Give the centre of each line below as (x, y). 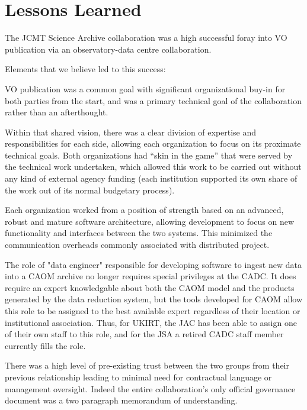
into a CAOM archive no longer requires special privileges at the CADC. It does (151, 276)
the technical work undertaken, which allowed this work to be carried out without (153, 167)
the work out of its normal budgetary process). (90, 190)
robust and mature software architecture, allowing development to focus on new (150, 221)
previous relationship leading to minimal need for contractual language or (138, 377)
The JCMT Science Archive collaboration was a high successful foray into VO (146, 38)
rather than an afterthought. (57, 112)
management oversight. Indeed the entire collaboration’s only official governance (150, 388)
